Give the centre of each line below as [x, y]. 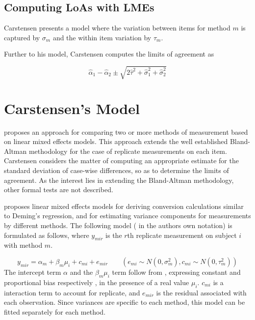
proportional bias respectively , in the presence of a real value [97, 282]
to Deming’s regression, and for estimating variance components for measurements [127, 216]
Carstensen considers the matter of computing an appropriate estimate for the [121, 160]
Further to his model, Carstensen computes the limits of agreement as [109, 54]
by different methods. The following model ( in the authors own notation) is [118, 225]
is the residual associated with [201, 292]
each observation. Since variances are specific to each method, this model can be [125, 302]
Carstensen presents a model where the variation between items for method [117, 28]
